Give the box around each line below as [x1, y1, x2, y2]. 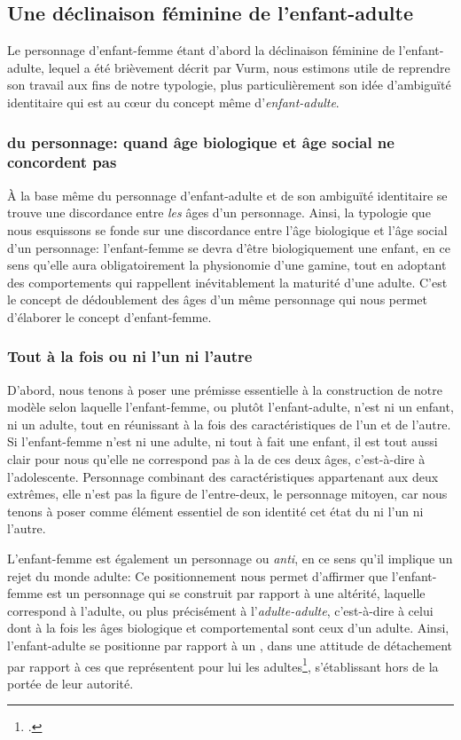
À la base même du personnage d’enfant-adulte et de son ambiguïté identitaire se [7, 185, 448, 204]
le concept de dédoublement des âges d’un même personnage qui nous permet [7, 290, 428, 309]
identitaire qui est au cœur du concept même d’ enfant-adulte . [7, 92, 340, 111]
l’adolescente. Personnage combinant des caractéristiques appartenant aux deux [7, 467, 439, 485]
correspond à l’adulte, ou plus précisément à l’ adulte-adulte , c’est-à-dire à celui [7, 601, 434, 619]
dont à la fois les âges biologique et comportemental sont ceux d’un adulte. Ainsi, [7, 618, 449, 637]
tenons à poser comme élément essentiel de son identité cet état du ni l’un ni [7, 501, 424, 520]
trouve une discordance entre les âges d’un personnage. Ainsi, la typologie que [7, 203, 431, 222]
